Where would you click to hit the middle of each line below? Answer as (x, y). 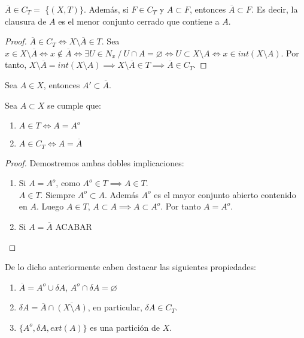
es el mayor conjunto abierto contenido (225, 194)
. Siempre (58, 194)
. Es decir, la (275, 9)
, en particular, (115, 307)
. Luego (50, 206)
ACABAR (74, 226)
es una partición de (125, 327)
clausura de (26, 21)
